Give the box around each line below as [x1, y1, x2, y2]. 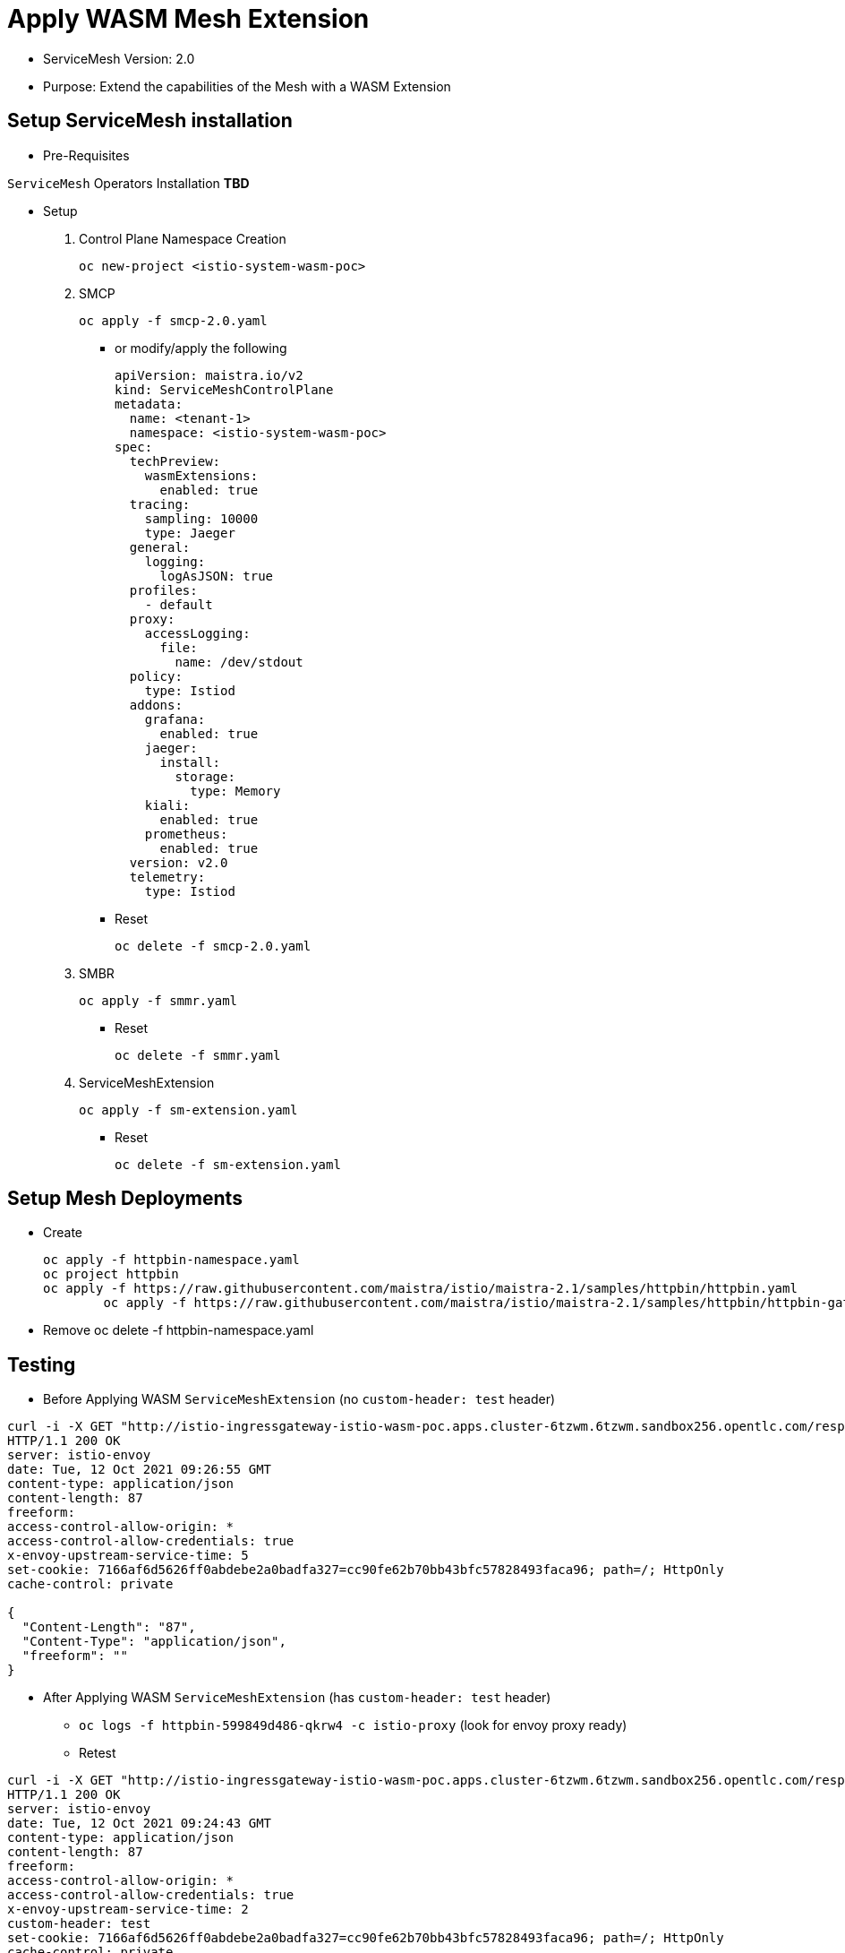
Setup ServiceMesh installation [7, 109, 293, 133]
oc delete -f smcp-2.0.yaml [115, 938, 312, 953]
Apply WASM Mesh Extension [7, 4, 370, 34]
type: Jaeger [144, 525, 235, 540]
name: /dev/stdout [175, 654, 303, 669]
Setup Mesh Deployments [7, 1187, 243, 1210]
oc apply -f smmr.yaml [79, 993, 238, 1008]
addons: [129, 697, 183, 712]
